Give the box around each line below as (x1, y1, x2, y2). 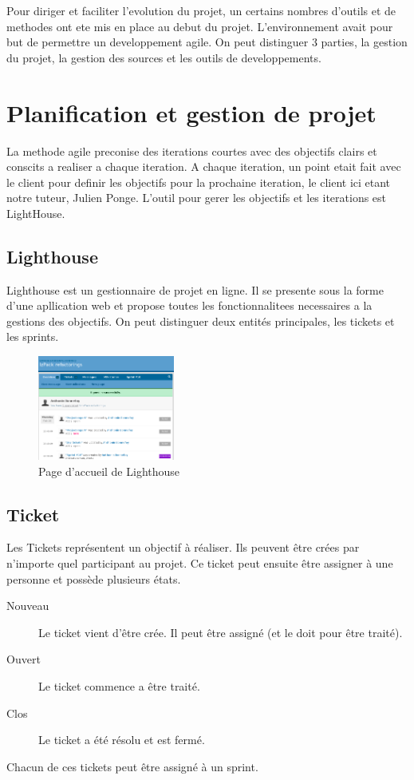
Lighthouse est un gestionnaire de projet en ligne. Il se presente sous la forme (6, 281, 384, 298)
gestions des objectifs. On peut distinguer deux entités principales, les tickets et (6, 312, 395, 329)
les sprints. (6, 328, 59, 345)
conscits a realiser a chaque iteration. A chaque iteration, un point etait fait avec (6, 158, 401, 175)
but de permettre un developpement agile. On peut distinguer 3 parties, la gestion (6, 34, 408, 50)
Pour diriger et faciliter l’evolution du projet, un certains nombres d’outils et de (6, 2, 396, 18)
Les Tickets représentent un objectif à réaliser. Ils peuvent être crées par (6, 539, 360, 556)
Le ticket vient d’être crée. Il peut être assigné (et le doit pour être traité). (38, 624, 403, 640)
